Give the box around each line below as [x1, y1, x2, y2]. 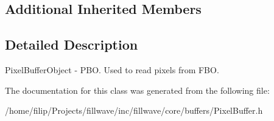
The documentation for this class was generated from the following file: [5, 83, 270, 96]
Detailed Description [5, 35, 138, 54]
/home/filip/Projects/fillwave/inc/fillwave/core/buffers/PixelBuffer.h [5, 104, 263, 117]
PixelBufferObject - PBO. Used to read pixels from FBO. [5, 63, 219, 76]
